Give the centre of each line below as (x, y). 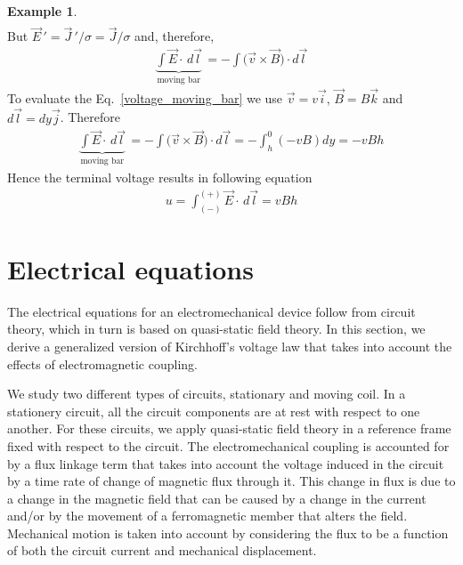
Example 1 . (42, 11)
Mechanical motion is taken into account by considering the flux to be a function (228, 533)
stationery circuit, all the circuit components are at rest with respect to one (214, 411)
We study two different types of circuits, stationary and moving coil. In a (207, 394)
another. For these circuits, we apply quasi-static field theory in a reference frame (229, 428)
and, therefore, (175, 36)
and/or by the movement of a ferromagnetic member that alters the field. (207, 516)
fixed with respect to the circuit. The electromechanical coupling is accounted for (228, 445)
